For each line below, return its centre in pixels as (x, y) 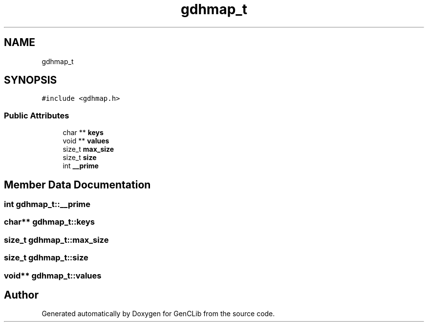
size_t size (80, 158)
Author (21, 295)
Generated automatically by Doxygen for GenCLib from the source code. (158, 314)
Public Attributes (37, 115)
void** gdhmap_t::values (53, 275)
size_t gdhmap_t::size (46, 258)
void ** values (86, 141)
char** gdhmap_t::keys (49, 222)
